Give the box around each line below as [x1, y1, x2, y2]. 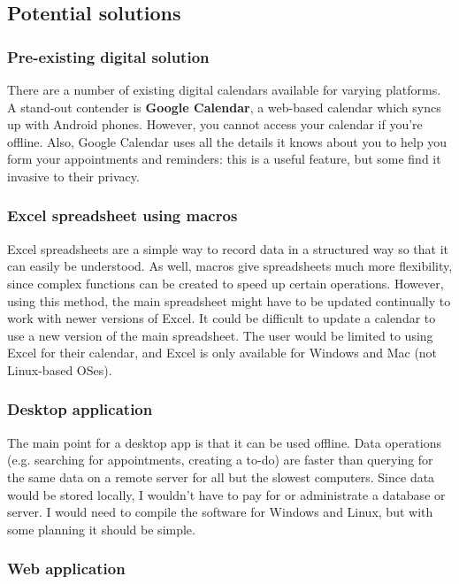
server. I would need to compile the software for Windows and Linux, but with [7, 503, 433, 521]
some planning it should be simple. [7, 519, 195, 538]
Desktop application [7, 398, 153, 420]
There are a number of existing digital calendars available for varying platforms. [7, 81, 441, 98]
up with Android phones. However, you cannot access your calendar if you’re [7, 115, 423, 134]
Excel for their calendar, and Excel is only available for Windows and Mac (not [7, 343, 438, 362]
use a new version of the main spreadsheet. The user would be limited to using [7, 326, 433, 344]
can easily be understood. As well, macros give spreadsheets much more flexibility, [7, 257, 453, 275]
